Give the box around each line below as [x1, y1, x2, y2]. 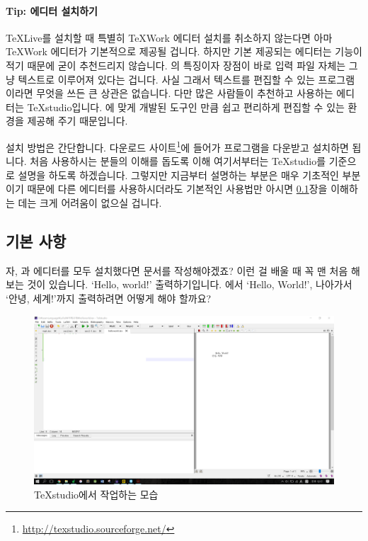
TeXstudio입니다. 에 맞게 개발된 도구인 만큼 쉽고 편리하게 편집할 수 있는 [27, 99, 345, 114]
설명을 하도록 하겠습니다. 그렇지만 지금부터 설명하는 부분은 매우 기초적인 [18, 167, 339, 182]
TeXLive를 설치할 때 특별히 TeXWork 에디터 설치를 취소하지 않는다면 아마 [6, 30, 333, 45]
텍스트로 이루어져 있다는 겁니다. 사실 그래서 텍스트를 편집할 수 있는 [18, 72, 315, 86]
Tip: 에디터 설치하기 [6, 3, 98, 18]
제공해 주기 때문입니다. [27, 113, 128, 128]
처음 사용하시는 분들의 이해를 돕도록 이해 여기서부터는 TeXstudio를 [30, 154, 326, 169]
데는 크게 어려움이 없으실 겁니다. [18, 195, 162, 210]
